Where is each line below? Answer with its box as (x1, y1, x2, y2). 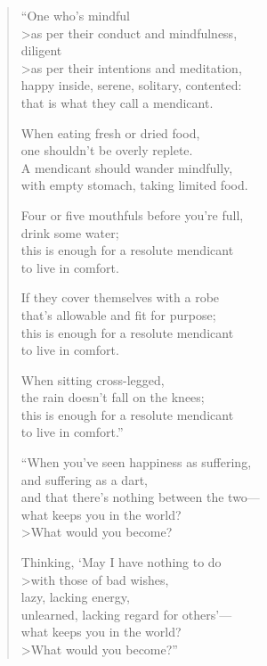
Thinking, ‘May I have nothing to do (20, 553, 222, 571)
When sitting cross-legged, (20, 370, 165, 389)
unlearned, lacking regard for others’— (20, 604, 232, 623)
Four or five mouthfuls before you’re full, (20, 205, 244, 224)
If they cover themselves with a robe (20, 288, 220, 307)
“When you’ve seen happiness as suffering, (20, 453, 252, 472)
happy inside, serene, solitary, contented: (20, 76, 242, 95)
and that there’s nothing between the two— (20, 488, 260, 506)
